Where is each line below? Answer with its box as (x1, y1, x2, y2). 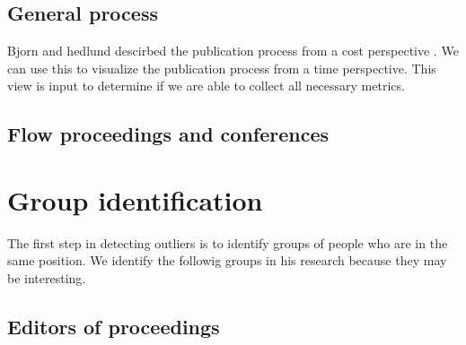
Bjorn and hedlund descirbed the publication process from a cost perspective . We (7, 41, 459, 60)
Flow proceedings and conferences (7, 120, 330, 148)
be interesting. (7, 269, 86, 288)
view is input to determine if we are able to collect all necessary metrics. (7, 76, 405, 95)
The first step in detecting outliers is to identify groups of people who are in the (7, 233, 448, 252)
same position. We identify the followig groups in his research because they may (7, 251, 447, 270)
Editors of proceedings (7, 313, 220, 341)
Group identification (7, 181, 263, 218)
